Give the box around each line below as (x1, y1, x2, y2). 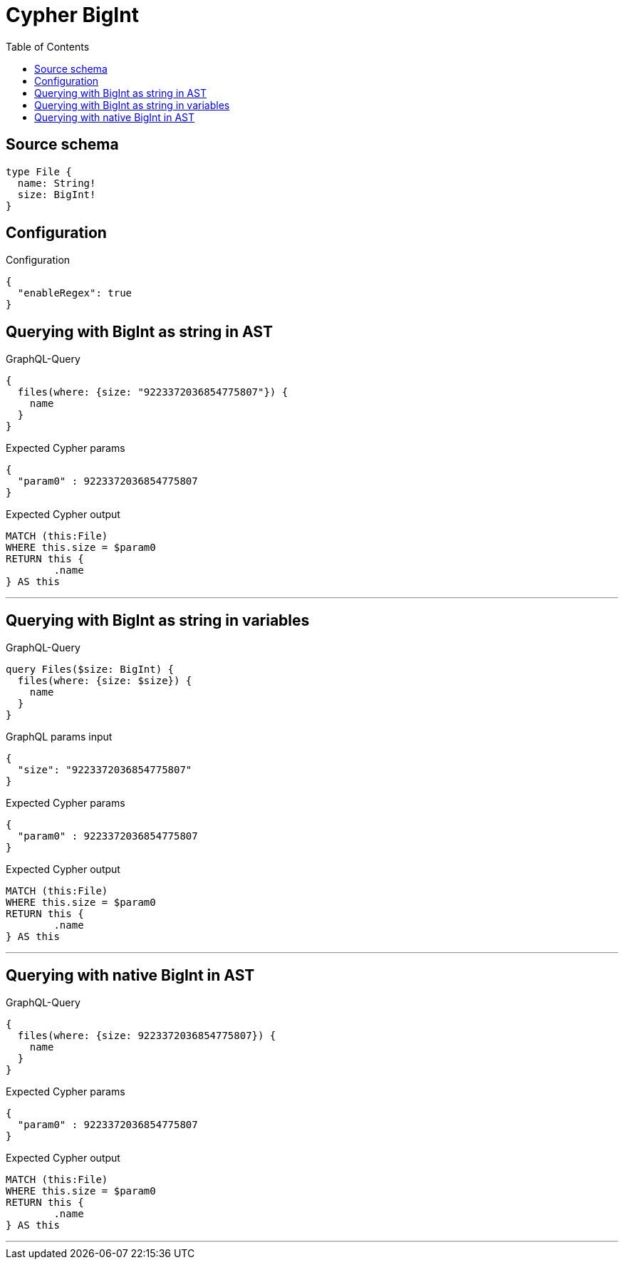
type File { (6, 165, 72, 177)
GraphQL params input (6, 730, 113, 743)
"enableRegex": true (17, 287, 132, 299)
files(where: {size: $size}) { (17, 675, 192, 687)
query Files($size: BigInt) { (6, 664, 175, 676)
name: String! (17, 177, 96, 189)
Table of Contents (6, 40, 90, 53)
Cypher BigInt (6, 3, 139, 27)
